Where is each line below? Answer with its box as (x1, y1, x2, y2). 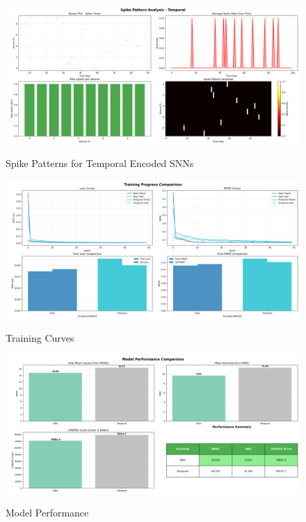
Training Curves (6, 331, 74, 345)
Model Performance (6, 505, 89, 520)
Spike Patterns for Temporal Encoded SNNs (6, 156, 194, 171)
